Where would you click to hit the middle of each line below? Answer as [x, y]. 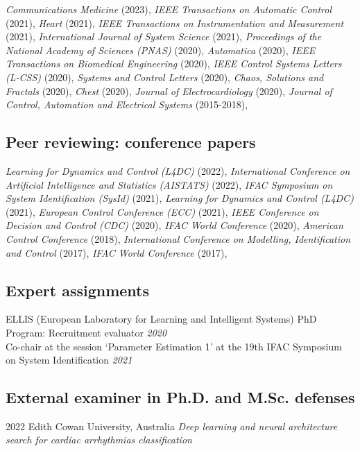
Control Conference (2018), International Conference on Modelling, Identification [178, 238]
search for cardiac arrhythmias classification [99, 440]
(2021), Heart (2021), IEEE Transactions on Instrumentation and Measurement [175, 23]
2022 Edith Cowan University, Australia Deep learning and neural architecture [172, 426]
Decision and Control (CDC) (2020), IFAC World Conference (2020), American [174, 225]
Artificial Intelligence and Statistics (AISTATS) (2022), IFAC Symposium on [169, 184]
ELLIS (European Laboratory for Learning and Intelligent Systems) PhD [161, 319]
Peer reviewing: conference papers [131, 142]
